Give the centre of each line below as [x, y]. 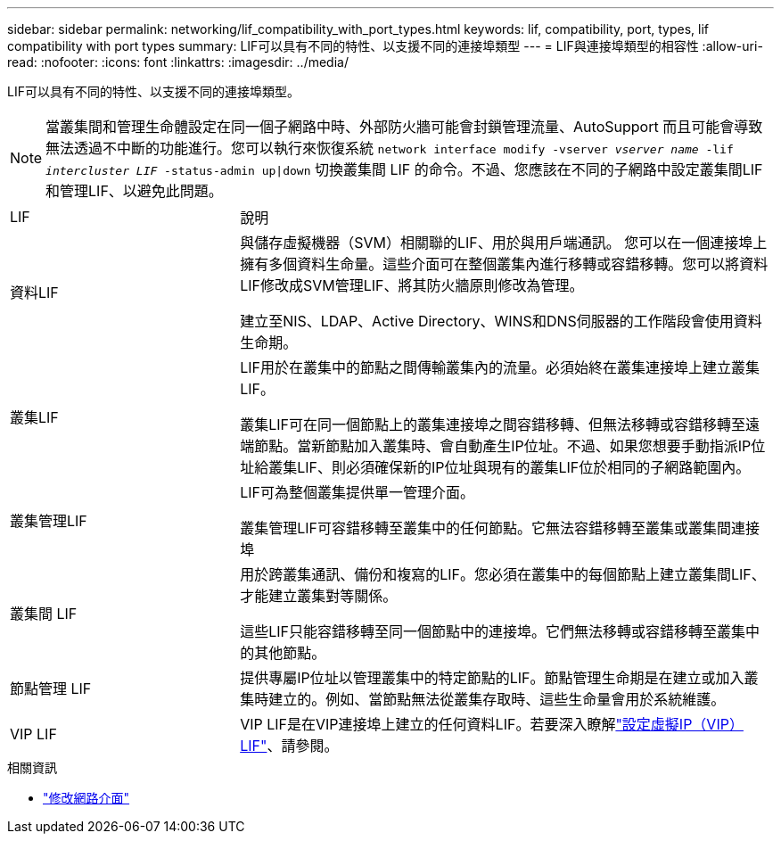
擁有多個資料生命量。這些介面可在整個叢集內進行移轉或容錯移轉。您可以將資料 [504, 264]
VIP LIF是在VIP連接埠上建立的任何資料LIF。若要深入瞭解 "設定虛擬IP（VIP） [492, 724]
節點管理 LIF [51, 688]
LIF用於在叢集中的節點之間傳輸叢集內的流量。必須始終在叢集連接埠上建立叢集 [500, 367]
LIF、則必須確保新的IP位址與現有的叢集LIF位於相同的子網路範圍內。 [524, 467]
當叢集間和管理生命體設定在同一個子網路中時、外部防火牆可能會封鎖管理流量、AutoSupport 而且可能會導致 [404, 127]
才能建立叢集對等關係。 [319, 596]
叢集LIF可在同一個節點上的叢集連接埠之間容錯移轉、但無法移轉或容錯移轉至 [493, 425]
